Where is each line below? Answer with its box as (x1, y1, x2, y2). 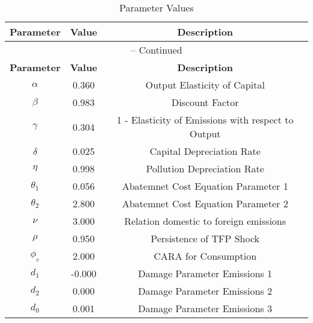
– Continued (131, 43, 182, 57)
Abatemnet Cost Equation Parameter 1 (122, 179, 288, 193)
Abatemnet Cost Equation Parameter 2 (122, 196, 288, 210)
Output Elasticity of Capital (145, 78, 265, 92)
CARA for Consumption (153, 249, 257, 263)
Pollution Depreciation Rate (146, 161, 264, 175)
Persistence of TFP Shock (150, 231, 259, 245)
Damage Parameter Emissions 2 (138, 284, 272, 298)
